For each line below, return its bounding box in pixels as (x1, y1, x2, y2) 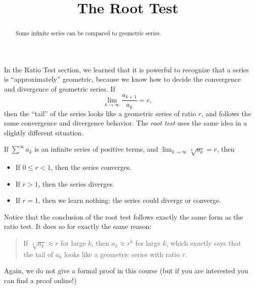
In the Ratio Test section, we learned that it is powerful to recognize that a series (4, 64, 249, 74)
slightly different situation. (4, 127, 84, 137)
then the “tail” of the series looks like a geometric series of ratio (4, 108, 196, 118)
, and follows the (201, 108, 252, 118)
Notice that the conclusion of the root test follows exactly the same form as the (4, 211, 243, 222)
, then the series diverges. (38, 178, 114, 189)
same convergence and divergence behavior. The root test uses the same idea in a (4, 118, 247, 128)
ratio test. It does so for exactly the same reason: (4, 221, 152, 231)
